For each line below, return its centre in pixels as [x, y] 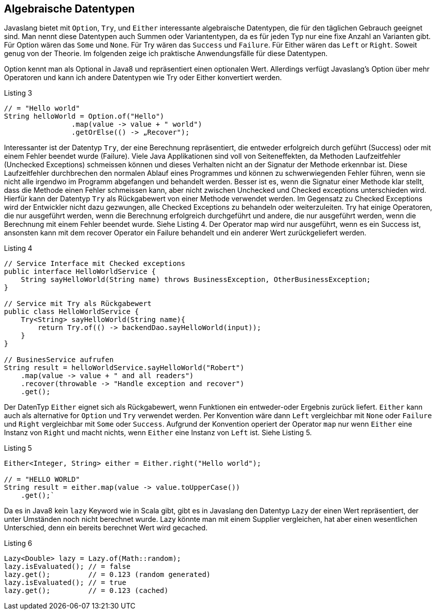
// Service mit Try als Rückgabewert [78, 304]
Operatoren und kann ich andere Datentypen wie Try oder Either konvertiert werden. [143, 78]
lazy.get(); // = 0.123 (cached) [86, 591]
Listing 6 [18, 543]
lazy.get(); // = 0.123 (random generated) [107, 575]
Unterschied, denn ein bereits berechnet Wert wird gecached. [106, 528]
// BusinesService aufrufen [59, 360]
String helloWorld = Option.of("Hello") [84, 116]
